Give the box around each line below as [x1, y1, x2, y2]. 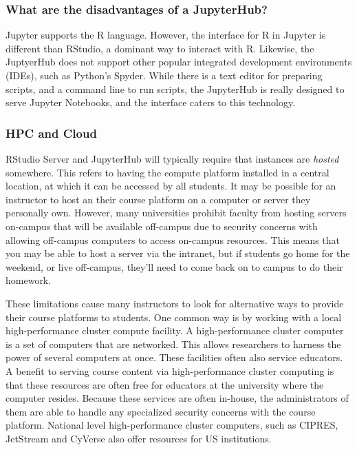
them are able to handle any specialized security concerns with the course [6, 404, 316, 418]
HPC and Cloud [6, 124, 97, 141]
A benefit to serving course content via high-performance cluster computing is [6, 363, 334, 378]
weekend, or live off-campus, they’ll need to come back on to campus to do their [6, 259, 343, 274]
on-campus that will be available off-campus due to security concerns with [6, 218, 318, 233]
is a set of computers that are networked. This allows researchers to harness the [6, 336, 341, 351]
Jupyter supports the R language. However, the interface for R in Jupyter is [6, 28, 326, 42]
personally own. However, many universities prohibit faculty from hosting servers [6, 205, 347, 220]
